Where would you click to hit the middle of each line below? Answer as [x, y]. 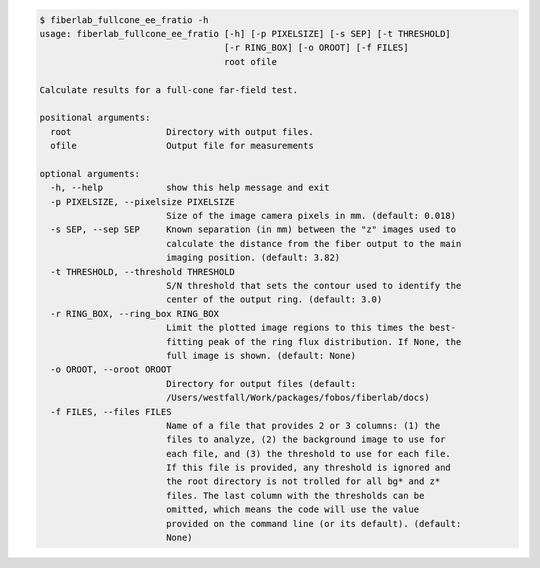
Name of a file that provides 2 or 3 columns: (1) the [303, 425]
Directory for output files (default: [261, 383]
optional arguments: [89, 173]
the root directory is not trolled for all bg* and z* [303, 481]
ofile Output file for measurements [182, 146]
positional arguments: [95, 118]
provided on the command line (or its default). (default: [313, 523]
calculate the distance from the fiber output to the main [313, 243]
